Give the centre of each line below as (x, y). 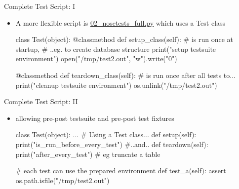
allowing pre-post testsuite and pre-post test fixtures (95, 118)
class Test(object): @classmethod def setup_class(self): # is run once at (124, 39)
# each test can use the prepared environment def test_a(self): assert (121, 170)
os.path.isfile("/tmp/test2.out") (62, 180)
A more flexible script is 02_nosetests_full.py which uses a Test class (120, 22)
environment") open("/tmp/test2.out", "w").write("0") (96, 58)
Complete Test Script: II (41, 101)
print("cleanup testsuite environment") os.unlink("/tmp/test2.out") (116, 85)
